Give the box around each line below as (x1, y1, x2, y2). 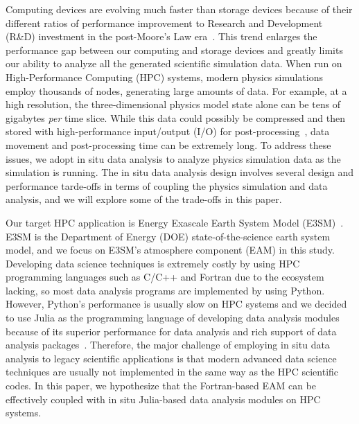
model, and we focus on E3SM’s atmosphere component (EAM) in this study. (6, 242, 335, 257)
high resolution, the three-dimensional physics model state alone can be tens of (6, 97, 341, 112)
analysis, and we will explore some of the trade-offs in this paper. (6, 192, 282, 206)
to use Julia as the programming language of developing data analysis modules (6, 310, 340, 325)
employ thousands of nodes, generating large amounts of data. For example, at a (6, 83, 347, 98)
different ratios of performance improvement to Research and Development (6, 15, 323, 30)
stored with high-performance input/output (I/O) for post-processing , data (6, 124, 330, 139)
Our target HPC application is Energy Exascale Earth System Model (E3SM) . (6, 215, 344, 229)
